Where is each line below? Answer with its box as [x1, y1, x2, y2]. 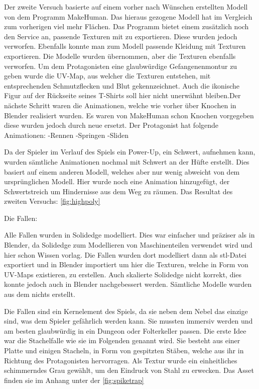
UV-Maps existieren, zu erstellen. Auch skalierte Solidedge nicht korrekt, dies [4, 269, 242, 279]
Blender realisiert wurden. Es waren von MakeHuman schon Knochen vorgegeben [4, 110, 254, 120]
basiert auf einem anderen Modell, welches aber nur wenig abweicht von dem [4, 166, 240, 177]
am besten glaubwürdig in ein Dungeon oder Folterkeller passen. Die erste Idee [4, 325, 246, 336]
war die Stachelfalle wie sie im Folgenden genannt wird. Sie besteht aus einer [4, 335, 240, 346]
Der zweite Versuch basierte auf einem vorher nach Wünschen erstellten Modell [4, 2, 248, 12]
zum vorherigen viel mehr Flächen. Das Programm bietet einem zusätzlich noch [4, 21, 249, 32]
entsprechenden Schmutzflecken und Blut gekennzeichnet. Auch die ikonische [4, 80, 239, 91]
